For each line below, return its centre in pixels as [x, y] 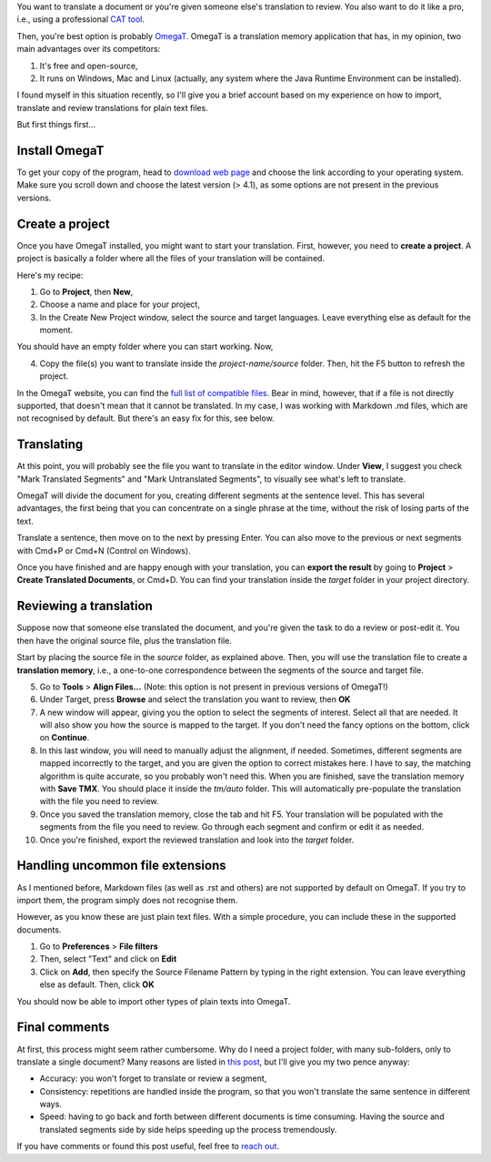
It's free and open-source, [89, 66]
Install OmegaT [60, 150]
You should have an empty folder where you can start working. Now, [145, 347]
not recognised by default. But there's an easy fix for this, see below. [145, 418]
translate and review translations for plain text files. [112, 107]
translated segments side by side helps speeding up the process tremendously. [188, 1129]
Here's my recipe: [50, 275]
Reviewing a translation [85, 606]
